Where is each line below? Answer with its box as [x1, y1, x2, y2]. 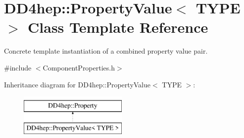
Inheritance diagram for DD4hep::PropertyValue [4, 79, 151, 89]
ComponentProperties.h [43, 62, 115, 72]
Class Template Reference [28, 17, 208, 37]
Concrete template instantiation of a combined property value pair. [4, 46, 208, 56]
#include [4, 62, 32, 72]
